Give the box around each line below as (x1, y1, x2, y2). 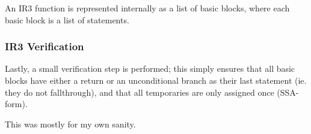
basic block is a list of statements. (5, 13, 129, 26)
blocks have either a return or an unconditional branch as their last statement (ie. (5, 74, 307, 86)
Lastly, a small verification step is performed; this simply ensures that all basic (5, 62, 295, 75)
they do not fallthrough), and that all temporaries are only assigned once (5, 86, 274, 98)
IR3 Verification (5, 39, 84, 54)
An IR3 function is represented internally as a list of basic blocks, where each (5, 2, 290, 14)
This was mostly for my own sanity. (5, 117, 136, 130)
